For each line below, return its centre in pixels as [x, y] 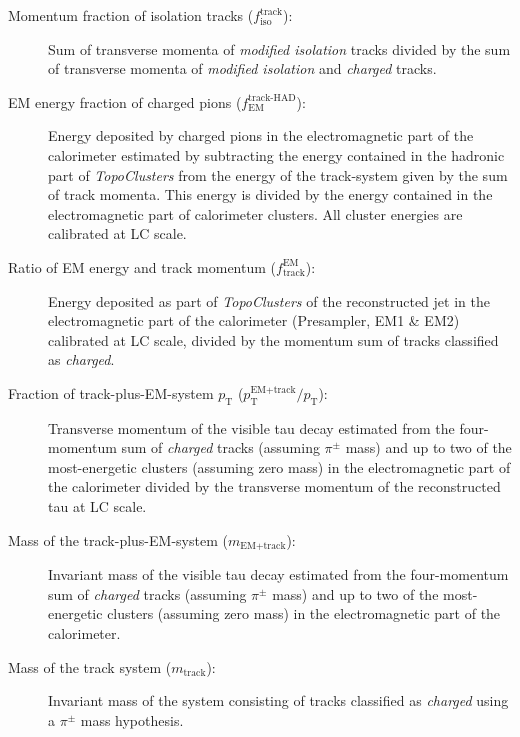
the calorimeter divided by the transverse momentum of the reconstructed [274, 486]
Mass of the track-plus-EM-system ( [118, 539]
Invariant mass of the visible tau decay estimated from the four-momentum [278, 574]
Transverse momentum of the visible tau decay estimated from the [251, 427]
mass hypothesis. [132, 719]
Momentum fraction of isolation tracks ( [131, 15]
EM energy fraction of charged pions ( [125, 101]
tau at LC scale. [97, 506]
